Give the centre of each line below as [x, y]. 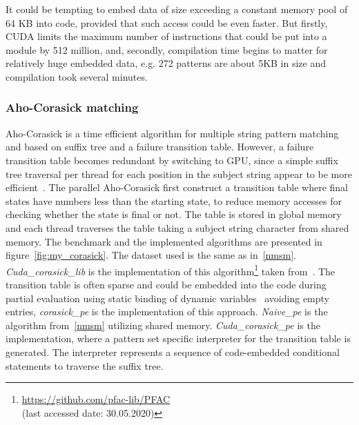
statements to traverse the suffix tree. [85, 365]
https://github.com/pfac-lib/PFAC [96, 399]
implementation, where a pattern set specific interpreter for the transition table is [178, 338]
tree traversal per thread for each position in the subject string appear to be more [179, 174]
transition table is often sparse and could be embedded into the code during [166, 284]
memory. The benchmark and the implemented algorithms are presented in [164, 241]
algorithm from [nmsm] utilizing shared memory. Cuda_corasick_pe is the [163, 325]
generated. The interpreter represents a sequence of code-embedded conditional [173, 352]
